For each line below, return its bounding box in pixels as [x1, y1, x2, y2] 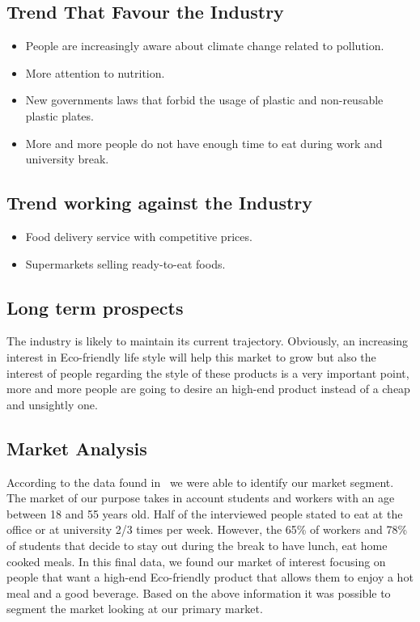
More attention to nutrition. [25, 64, 165, 81]
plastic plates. [25, 107, 94, 124]
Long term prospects [6, 294, 184, 319]
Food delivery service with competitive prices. [25, 227, 252, 244]
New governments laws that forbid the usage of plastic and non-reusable [25, 91, 384, 108]
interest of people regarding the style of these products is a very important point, [6, 364, 409, 381]
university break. [25, 150, 109, 167]
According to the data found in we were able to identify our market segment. [6, 473, 394, 490]
